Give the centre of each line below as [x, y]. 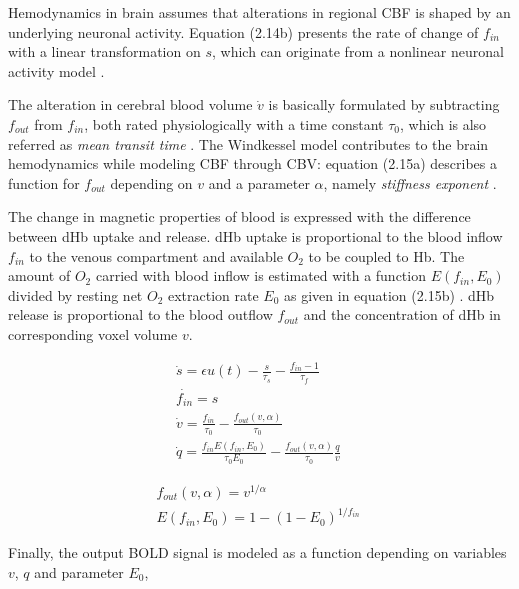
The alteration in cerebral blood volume [130, 104]
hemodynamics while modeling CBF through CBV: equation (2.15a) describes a [252, 163]
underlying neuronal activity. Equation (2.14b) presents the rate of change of [243, 31]
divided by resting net [75, 294]
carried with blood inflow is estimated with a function [260, 275]
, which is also [443, 123]
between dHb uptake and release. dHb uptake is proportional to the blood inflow [255, 235]
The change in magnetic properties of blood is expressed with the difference [239, 216]
